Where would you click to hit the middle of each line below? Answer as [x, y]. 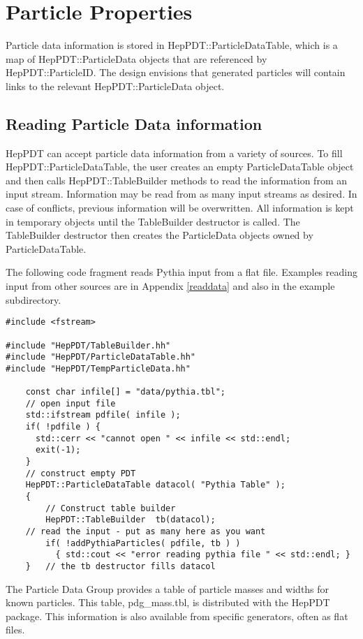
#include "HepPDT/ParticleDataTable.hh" [101, 357]
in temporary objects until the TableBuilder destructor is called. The [153, 221]
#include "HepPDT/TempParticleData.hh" [98, 368]
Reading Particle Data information [134, 123]
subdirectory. [34, 299]
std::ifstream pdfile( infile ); [103, 415]
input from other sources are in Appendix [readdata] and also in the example [170, 286]
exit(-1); [58, 450]
